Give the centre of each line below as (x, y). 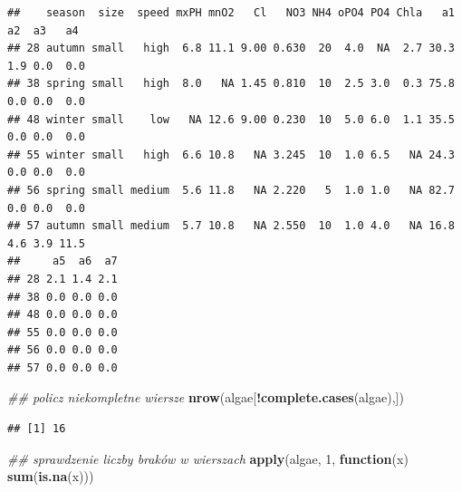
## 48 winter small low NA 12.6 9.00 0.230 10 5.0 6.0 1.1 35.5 (231, 119)
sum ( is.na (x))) (51, 476)
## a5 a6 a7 (63, 261)
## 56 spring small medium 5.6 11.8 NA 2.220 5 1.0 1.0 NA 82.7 (231, 190)
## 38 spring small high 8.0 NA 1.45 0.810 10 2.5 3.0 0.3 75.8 (231, 84)
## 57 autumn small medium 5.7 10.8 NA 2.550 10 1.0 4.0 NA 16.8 (231, 226)
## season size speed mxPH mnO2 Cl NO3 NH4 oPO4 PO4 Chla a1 (231, 13)
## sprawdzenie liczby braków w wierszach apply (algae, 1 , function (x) (208, 458)
